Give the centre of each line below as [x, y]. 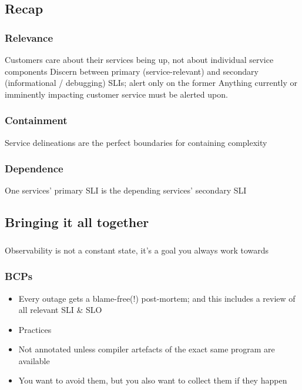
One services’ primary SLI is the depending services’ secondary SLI [126, 190]
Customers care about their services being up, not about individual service [139, 59]
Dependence [34, 169]
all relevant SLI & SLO [60, 310]
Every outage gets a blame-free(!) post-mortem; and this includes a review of [157, 298]
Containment [36, 120]
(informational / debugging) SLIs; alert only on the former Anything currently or [151, 83]
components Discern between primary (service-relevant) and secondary [132, 71]
